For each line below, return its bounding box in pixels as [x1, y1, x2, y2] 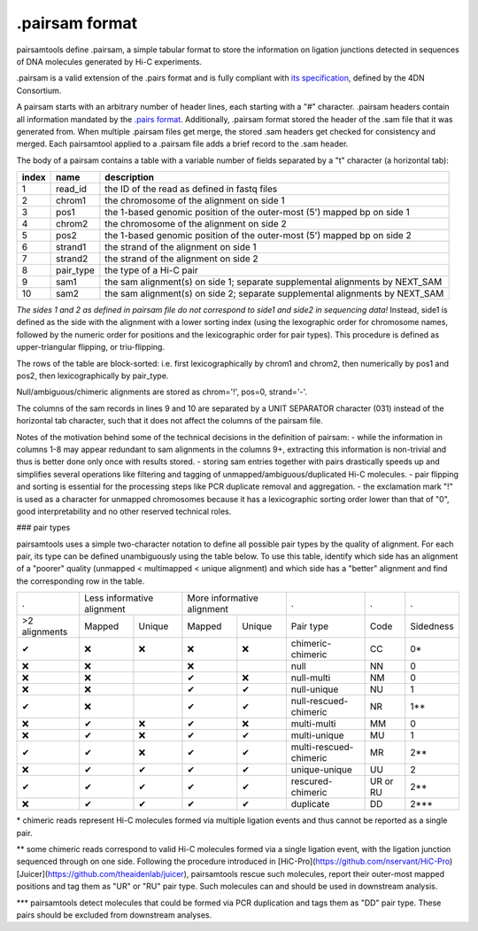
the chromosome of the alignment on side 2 [104, 218, 287, 230]
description [104, 171, 155, 183]
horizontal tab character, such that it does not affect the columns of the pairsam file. [16, 415, 323, 426]
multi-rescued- [290, 741, 354, 753]
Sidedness [410, 620, 455, 632]
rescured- [290, 775, 333, 787]
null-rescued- [290, 695, 349, 708]
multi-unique [290, 729, 344, 741]
